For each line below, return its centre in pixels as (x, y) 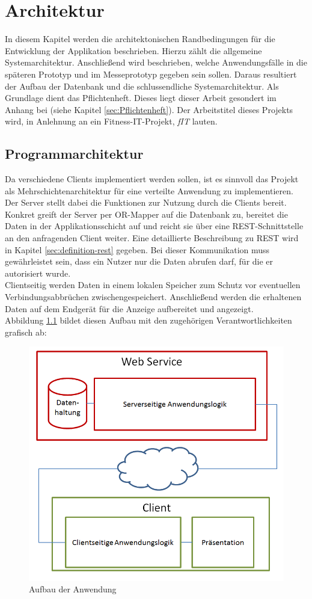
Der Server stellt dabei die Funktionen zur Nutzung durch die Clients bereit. (146, 202)
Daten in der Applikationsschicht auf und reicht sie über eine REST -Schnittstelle (154, 226)
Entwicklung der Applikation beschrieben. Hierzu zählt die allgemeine (133, 50)
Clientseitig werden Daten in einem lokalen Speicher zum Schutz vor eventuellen (153, 285)
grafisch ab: (26, 332)
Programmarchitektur (74, 154)
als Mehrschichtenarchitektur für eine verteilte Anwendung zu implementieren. (149, 190)
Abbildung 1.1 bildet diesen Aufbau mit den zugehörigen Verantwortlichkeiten (148, 320)
